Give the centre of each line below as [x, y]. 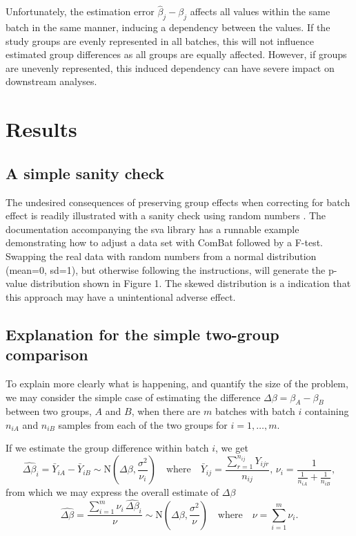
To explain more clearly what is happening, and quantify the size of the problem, [177, 383]
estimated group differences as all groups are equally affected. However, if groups [176, 54]
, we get [232, 448]
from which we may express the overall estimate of [112, 491]
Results [41, 129]
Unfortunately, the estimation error [80, 11]
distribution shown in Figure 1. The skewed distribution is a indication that [191, 283]
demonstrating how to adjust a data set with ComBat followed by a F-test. [164, 242]
